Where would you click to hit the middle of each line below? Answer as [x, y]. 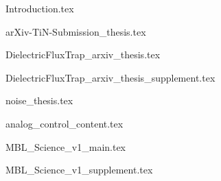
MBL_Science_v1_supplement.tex [79, 170]
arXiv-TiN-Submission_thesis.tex [76, 31]
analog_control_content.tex [65, 123]
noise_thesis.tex [39, 100]
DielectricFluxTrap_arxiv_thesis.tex [83, 55]
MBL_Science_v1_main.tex [66, 146]
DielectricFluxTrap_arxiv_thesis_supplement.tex [110, 77]
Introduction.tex [40, 8]
